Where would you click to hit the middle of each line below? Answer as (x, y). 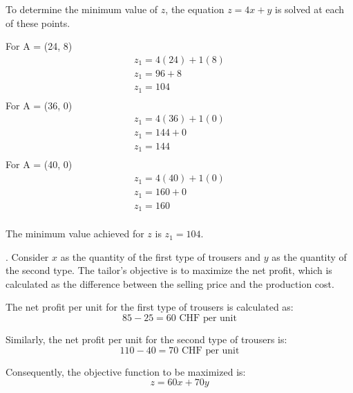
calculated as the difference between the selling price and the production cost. (170, 283)
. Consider (27, 256)
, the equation (195, 9)
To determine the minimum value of (82, 9)
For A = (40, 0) (39, 164)
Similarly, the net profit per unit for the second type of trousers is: (146, 339)
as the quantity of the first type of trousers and (161, 256)
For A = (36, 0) (39, 105)
